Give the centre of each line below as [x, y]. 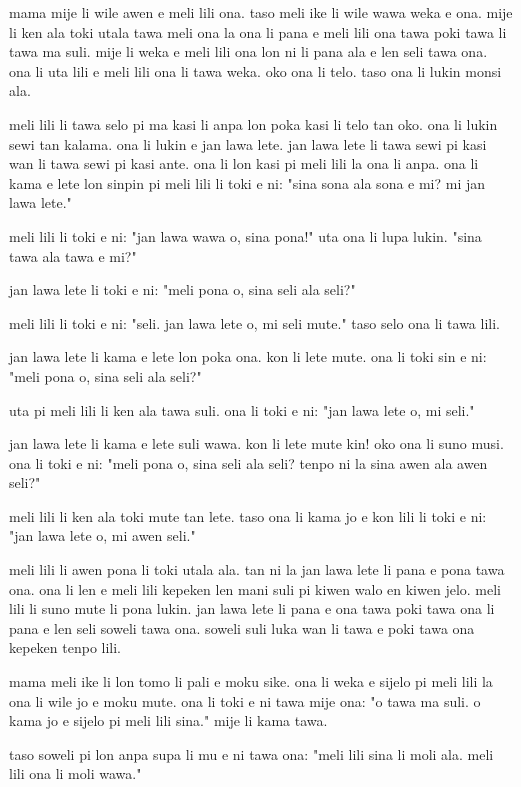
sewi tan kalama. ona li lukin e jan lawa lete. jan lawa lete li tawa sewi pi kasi [248, 143]
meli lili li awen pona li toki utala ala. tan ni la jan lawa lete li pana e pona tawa [257, 569]
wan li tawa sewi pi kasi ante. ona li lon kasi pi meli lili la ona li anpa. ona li [244, 163]
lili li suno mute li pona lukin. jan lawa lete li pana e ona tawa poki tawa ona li [252, 608]
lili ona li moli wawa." [75, 773]
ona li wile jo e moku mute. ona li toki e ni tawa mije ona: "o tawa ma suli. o [245, 700]
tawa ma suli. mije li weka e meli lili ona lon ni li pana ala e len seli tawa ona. [248, 51]
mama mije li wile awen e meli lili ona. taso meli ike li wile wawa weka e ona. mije [261, 12]
